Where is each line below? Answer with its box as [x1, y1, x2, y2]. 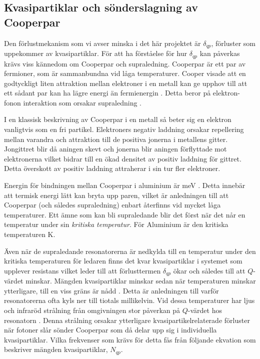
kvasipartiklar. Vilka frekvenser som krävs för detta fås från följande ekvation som [4, 334, 256, 344]
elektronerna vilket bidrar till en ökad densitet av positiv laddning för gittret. [4, 153, 241, 163]
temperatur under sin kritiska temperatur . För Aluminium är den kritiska [4, 219, 228, 229]
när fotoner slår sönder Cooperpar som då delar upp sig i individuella [4, 324, 217, 335]
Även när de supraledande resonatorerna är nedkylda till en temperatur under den [4, 245, 256, 256]
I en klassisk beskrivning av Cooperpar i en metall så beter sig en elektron [4, 114, 231, 124]
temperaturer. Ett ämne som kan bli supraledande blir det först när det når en [4, 209, 245, 219]
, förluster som [211, 37, 256, 48]
